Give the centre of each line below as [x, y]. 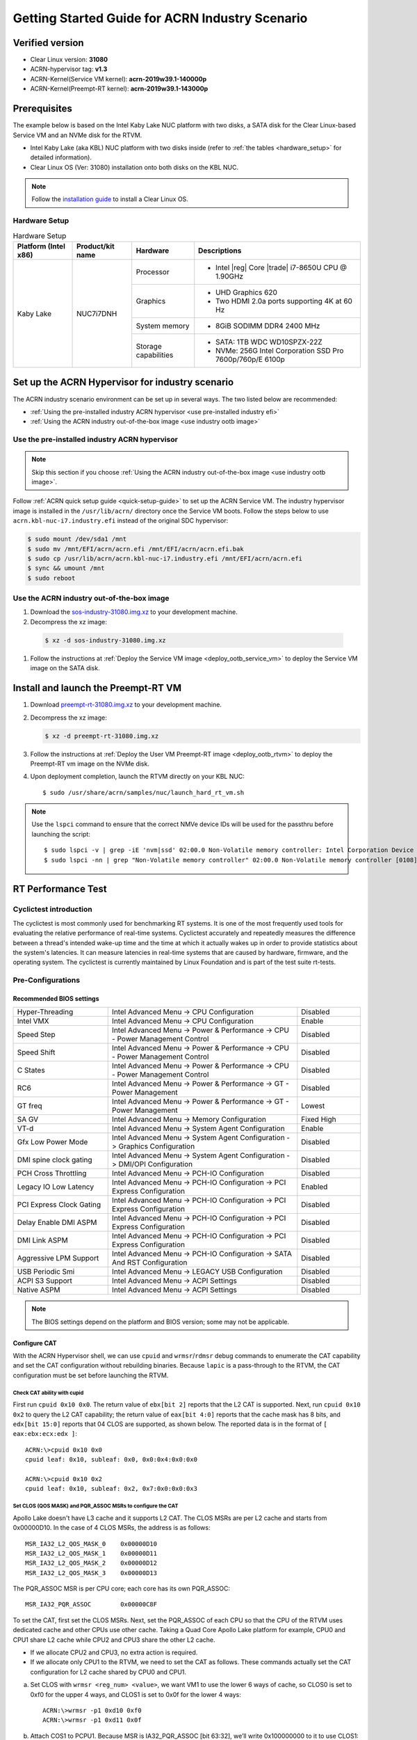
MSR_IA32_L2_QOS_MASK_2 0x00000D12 [91, 1563]
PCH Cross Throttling [52, 1173]
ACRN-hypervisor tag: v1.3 [69, 69]
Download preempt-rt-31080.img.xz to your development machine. [126, 705]
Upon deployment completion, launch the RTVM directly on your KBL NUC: [137, 777]
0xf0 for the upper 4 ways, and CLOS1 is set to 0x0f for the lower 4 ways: [136, 1694]
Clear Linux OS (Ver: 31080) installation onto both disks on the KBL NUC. [134, 167]
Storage [149, 346]
